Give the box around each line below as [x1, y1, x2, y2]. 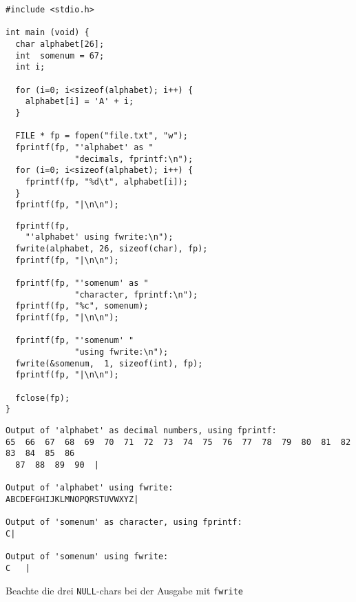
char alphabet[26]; [15, 39, 105, 49]
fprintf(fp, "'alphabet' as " [15, 142, 154, 152]
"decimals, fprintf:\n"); [74, 154, 193, 164]
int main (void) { [6, 28, 90, 38]
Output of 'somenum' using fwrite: [6, 552, 169, 562]
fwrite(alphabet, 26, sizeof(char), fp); [15, 244, 208, 254]
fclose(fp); [15, 393, 70, 403]
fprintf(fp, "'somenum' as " [15, 278, 149, 289]
